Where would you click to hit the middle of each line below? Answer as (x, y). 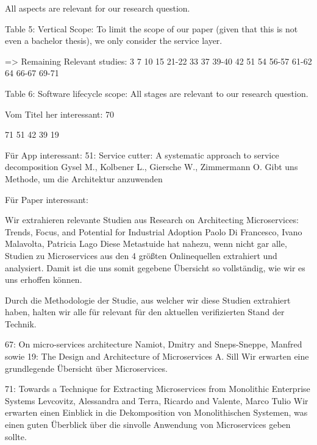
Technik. (21, 323)
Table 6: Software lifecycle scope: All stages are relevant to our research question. (157, 93)
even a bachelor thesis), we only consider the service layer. (114, 41)
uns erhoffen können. (44, 279)
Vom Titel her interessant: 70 (60, 114)
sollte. (16, 436)
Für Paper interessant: (47, 199)
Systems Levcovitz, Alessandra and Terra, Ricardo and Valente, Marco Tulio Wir (157, 400)
